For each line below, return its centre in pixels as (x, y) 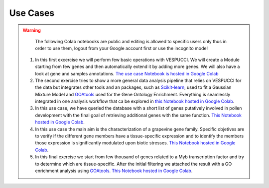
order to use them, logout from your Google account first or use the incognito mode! (122, 48)
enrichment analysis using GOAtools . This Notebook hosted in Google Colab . (114, 171)
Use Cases (32, 13)
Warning (32, 30)
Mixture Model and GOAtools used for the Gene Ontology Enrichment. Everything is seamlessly (133, 94)
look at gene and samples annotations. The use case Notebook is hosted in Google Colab (127, 73)
